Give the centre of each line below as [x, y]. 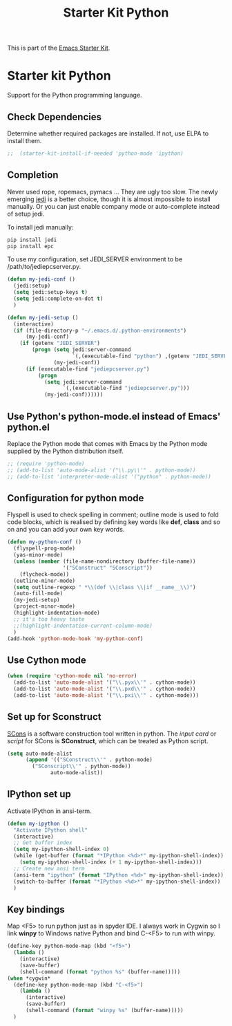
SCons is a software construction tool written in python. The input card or [112, 734]
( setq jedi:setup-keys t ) [51, 292]
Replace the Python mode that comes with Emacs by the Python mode [107, 443]
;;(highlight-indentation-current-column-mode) [83, 626]
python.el [28, 427]
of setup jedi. [26, 214]
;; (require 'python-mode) [46, 464]
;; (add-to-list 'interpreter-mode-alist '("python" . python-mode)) [109, 476]
